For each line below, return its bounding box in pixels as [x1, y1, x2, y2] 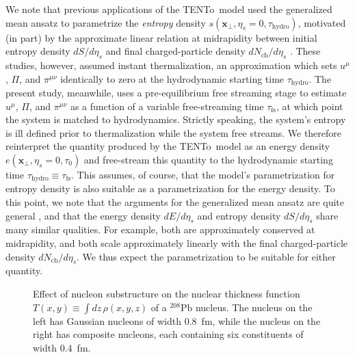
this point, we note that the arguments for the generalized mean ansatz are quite [5, 195, 345, 209]
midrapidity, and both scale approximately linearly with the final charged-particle [5, 236, 348, 250]
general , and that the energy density [5, 208, 161, 222]
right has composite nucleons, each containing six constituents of [33, 327, 304, 341]
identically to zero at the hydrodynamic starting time [60, 71, 285, 85]
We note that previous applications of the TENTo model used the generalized [5, 2, 332, 16]
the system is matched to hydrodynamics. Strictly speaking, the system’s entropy [5, 112, 346, 127]
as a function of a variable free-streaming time [70, 98, 264, 113]
